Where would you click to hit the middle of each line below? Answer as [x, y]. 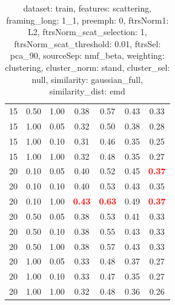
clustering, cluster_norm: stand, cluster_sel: [87, 67]
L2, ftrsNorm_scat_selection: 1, [87, 32]
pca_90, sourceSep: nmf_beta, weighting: [87, 55]
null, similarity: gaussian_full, [87, 79]
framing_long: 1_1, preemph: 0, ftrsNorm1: [87, 20]
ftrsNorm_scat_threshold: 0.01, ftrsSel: [87, 43]
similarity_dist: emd [87, 91]
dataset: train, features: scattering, [87, 8]
